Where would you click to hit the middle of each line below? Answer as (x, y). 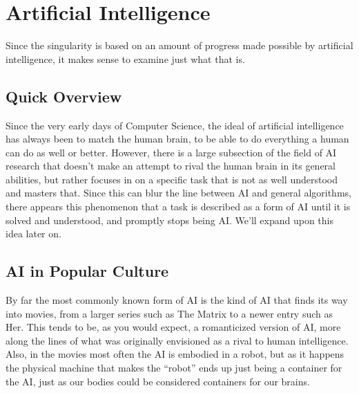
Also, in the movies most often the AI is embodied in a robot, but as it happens (175, 354)
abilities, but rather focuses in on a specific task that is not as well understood (172, 179)
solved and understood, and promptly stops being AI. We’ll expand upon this (169, 220)
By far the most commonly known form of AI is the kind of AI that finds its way (177, 300)
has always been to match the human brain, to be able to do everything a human (177, 139)
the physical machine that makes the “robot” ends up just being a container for (174, 368)
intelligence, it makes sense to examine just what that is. (125, 58)
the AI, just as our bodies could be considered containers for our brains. (158, 381)
